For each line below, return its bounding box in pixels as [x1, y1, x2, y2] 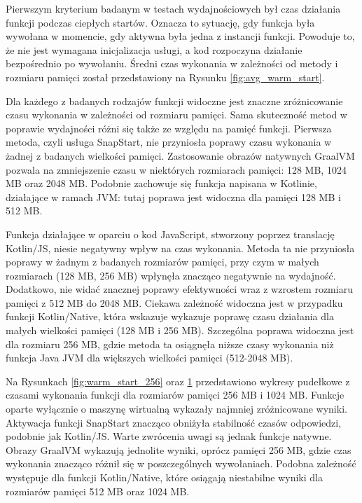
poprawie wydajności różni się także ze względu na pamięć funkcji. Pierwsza [6, 120, 332, 135]
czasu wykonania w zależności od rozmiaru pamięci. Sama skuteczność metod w [6, 107, 347, 122]
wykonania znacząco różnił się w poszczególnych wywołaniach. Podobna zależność [6, 456, 356, 471]
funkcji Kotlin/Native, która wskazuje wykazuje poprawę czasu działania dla [6, 309, 334, 324]
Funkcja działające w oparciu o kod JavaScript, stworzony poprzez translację [6, 226, 335, 241]
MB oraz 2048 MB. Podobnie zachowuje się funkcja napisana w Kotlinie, [6, 176, 317, 191]
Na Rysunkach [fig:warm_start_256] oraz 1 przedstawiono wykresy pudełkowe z [6, 373, 350, 388]
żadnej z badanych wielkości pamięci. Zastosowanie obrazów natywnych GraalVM [6, 148, 355, 163]
